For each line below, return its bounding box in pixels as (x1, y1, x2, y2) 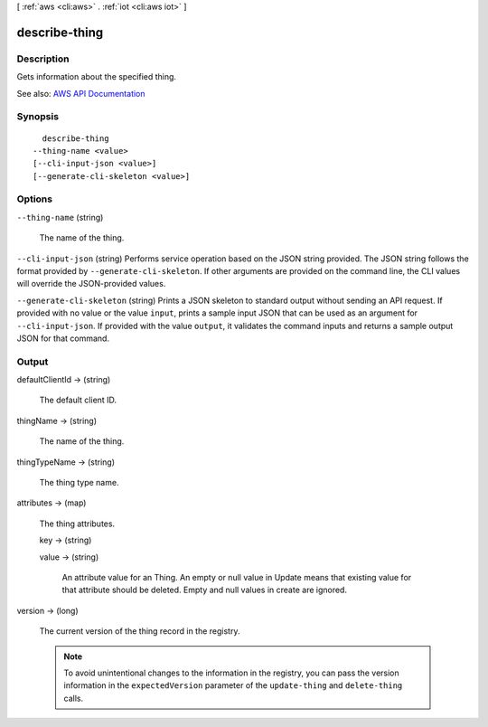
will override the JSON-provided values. (16, 279, 166, 289)
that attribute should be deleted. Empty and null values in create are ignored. (61, 584, 348, 596)
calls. (63, 693, 84, 703)
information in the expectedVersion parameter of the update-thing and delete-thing (63, 680, 403, 691)
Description (16, 52, 70, 65)
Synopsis (16, 110, 59, 123)
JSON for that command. (16, 333, 110, 344)
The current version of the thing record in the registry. (39, 626, 240, 637)
